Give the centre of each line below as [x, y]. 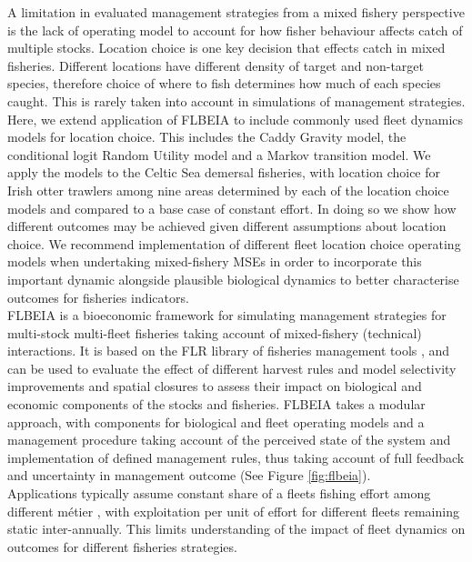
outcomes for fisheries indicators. [98, 297]
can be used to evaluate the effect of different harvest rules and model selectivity [232, 368]
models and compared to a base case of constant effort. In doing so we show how [232, 208]
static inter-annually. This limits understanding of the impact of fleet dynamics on [236, 529]
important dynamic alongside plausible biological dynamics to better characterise [233, 279]
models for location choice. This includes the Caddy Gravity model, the [207, 137]
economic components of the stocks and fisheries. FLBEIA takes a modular [216, 404]
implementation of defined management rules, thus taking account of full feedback [236, 457]
